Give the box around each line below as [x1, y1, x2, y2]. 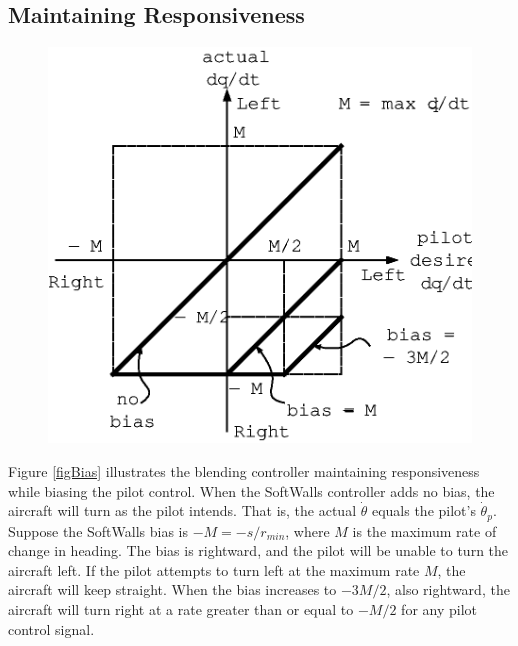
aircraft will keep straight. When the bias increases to [8, 579, 337, 600]
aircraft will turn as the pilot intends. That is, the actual [8, 500, 357, 521]
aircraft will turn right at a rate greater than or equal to [8, 598, 354, 619]
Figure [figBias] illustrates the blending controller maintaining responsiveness [8, 460, 480, 481]
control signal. [8, 618, 95, 639]
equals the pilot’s [371, 500, 476, 521]
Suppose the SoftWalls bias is [8, 520, 188, 541]
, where [285, 520, 330, 541]
